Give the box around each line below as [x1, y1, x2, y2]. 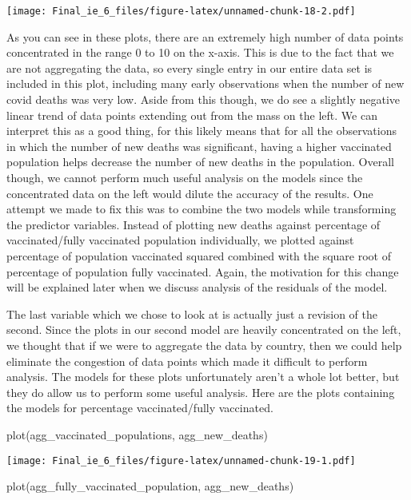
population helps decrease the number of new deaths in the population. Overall [6, 153, 394, 170]
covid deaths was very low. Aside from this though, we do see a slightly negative [6, 91, 401, 108]
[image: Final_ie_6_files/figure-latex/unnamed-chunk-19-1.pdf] [6, 454, 356, 466]
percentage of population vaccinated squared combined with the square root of [6, 247, 391, 264]
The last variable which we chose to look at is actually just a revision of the [6, 305, 377, 322]
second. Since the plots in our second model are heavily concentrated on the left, [6, 321, 401, 338]
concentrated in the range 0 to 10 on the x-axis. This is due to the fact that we [6, 44, 394, 61]
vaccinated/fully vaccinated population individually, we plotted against [6, 232, 354, 248]
